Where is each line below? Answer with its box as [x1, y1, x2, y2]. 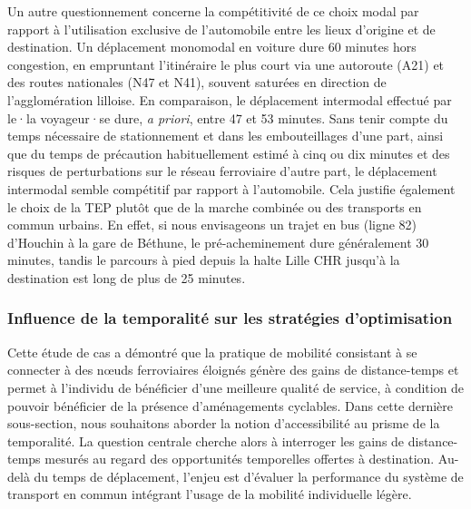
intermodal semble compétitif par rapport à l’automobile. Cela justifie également [7, 179, 456, 198]
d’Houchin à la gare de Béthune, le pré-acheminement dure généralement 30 [7, 232, 429, 251]
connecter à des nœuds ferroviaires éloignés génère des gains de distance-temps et [7, 360, 459, 379]
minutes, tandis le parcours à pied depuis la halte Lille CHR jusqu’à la [7, 250, 400, 269]
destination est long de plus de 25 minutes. [7, 268, 246, 287]
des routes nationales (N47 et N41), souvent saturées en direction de [7, 73, 387, 92]
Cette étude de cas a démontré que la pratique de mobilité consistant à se [7, 342, 417, 361]
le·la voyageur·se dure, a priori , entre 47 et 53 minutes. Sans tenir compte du [7, 108, 448, 127]
